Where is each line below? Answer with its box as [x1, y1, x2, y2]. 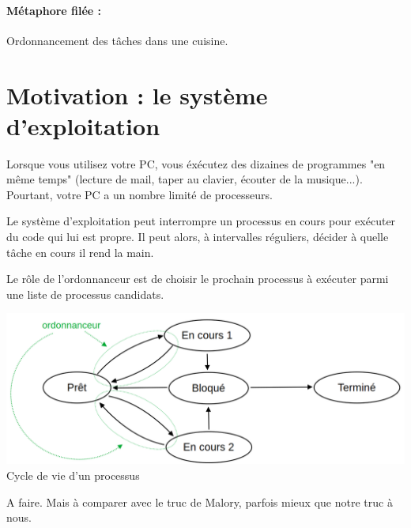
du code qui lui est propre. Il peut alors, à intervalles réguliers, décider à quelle [6, 228, 389, 245]
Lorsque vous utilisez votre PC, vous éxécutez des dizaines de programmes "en [6, 155, 386, 172]
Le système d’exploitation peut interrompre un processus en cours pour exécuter [6, 213, 396, 229]
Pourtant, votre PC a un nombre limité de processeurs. [6, 186, 273, 202]
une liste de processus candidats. [6, 285, 164, 302]
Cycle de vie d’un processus [6, 467, 140, 484]
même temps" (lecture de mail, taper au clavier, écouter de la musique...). [6, 171, 363, 187]
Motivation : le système [6, 78, 268, 111]
